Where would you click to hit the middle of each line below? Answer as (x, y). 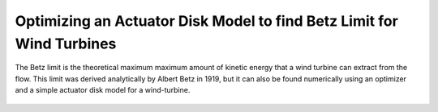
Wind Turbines (66, 44)
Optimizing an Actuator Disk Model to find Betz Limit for (207, 21)
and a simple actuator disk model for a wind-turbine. (103, 90)
